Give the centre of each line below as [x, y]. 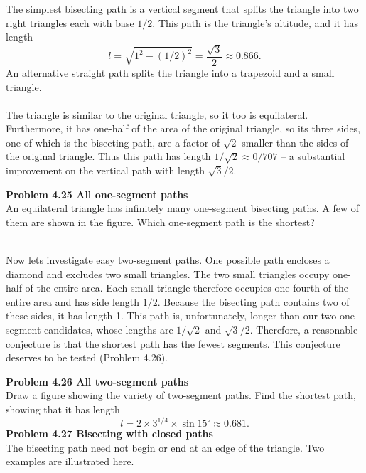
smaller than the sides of [295, 142]
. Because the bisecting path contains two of [253, 301]
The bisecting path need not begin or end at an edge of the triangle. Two [165, 447]
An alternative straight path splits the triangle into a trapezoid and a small [170, 72]
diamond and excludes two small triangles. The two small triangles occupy [168, 273]
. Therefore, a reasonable [304, 330]
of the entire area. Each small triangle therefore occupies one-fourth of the [187, 288]
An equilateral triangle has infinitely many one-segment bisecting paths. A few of [182, 208]
